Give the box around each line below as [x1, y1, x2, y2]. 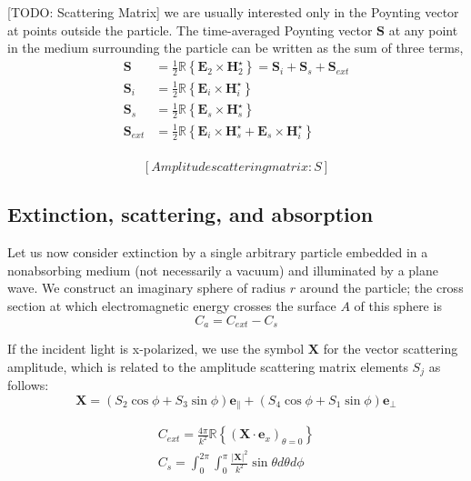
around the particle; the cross [299, 278, 464, 297]
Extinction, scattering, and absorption [7, 200, 374, 228]
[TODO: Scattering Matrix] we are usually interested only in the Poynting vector [7, 3, 459, 21]
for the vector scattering [323, 339, 458, 358]
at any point [388, 20, 458, 39]
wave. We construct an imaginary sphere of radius [7, 278, 286, 297]
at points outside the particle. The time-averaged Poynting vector [7, 20, 373, 39]
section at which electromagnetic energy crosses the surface [7, 296, 336, 315]
